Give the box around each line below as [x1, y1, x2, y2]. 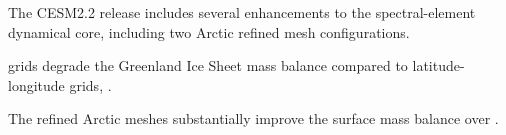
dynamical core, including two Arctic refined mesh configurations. [8, 21, 410, 42]
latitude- [412, 55, 465, 76]
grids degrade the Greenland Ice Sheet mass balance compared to [8, 55, 408, 76]
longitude [8, 74, 65, 95]
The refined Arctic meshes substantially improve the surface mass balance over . [8, 108, 499, 129]
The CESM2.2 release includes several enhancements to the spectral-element [8, 2, 476, 22]
